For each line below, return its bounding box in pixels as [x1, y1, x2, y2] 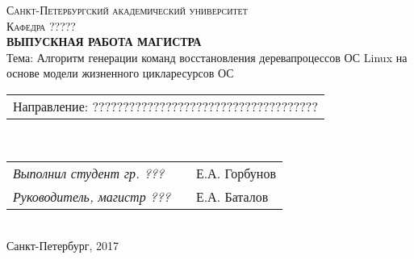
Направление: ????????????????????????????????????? [13, 96, 318, 115]
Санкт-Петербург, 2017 [6, 237, 119, 254]
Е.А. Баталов [195, 186, 269, 206]
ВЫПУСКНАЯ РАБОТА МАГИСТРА [6, 33, 202, 50]
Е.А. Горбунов [195, 163, 276, 182]
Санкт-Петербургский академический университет [6, 2, 248, 18]
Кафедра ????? [6, 17, 76, 34]
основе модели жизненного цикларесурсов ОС [6, 65, 234, 81]
